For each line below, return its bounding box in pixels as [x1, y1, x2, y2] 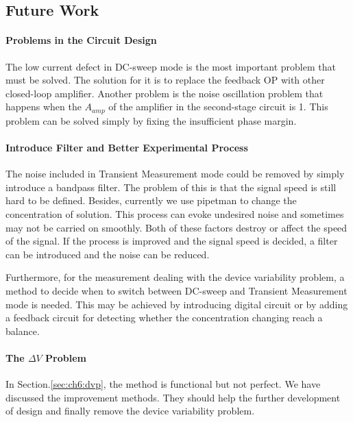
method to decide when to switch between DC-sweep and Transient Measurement [5, 283, 348, 297]
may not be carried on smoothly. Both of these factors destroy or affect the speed [5, 220, 348, 234]
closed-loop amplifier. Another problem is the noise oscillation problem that [5, 86, 324, 100]
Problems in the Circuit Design [5, 33, 157, 47]
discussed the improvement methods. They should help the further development [5, 390, 341, 404]
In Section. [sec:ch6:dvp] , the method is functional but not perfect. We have [5, 377, 321, 391]
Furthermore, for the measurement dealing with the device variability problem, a [5, 270, 345, 284]
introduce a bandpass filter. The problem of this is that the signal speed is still [5, 179, 337, 194]
